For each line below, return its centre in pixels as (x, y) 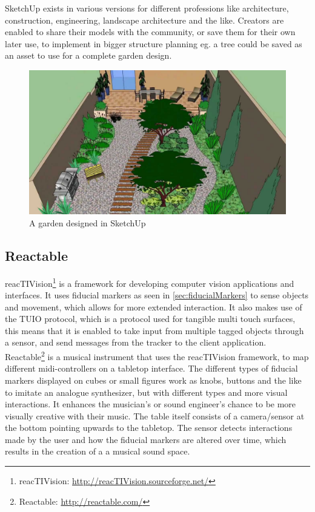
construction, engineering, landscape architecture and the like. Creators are (144, 20)
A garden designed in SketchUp (88, 223)
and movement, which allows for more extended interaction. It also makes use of (154, 307)
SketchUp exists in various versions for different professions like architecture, (147, 8)
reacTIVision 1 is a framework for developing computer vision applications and (150, 282)
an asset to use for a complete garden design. (88, 55)
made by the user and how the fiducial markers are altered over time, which (146, 439)
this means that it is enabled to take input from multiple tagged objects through (154, 330)
